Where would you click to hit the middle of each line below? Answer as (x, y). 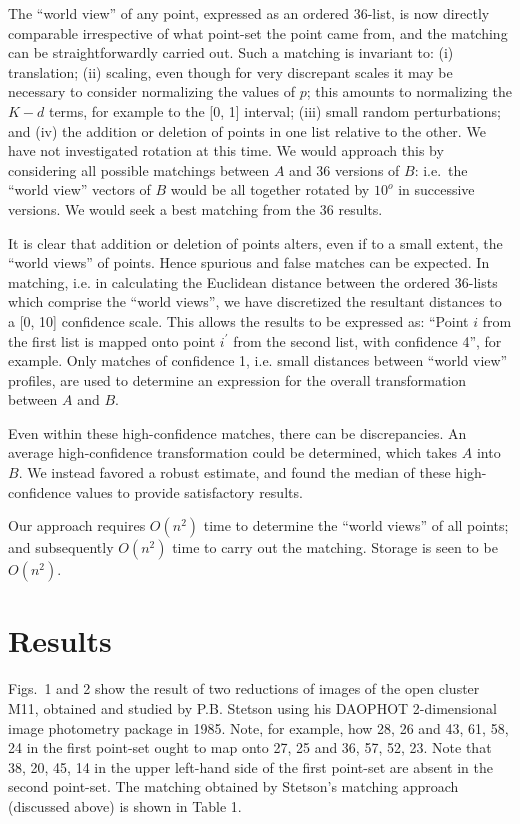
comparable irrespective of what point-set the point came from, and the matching (258, 32)
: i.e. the (441, 169)
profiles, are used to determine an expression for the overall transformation (237, 379)
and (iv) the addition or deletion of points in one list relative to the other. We (247, 130)
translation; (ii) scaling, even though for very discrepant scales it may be (230, 71)
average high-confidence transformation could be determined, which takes (233, 452)
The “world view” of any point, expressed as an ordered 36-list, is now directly (249, 13)
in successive (436, 189)
